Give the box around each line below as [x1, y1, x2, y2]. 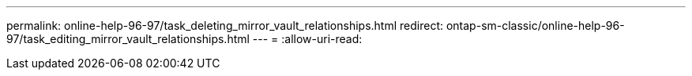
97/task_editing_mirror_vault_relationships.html [6, 32, 250, 45]
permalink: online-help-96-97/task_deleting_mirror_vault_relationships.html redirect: [6, 19, 443, 32]
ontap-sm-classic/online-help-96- [446, 19, 625, 32]
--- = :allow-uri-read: [252, 32, 363, 45]
